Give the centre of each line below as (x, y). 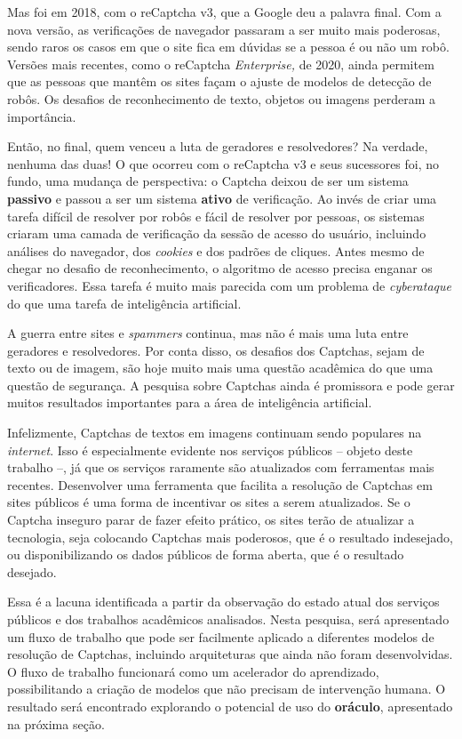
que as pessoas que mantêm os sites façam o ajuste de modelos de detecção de (219, 81)
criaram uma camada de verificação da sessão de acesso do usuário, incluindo (217, 233)
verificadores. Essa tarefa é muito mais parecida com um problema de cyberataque (229, 285)
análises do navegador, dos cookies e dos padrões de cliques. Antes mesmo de (216, 250)
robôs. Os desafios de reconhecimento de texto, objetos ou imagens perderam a (222, 98)
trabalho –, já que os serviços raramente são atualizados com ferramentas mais (221, 467)
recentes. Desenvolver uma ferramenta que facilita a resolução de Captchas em (220, 484)
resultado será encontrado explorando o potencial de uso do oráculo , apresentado (230, 706)
